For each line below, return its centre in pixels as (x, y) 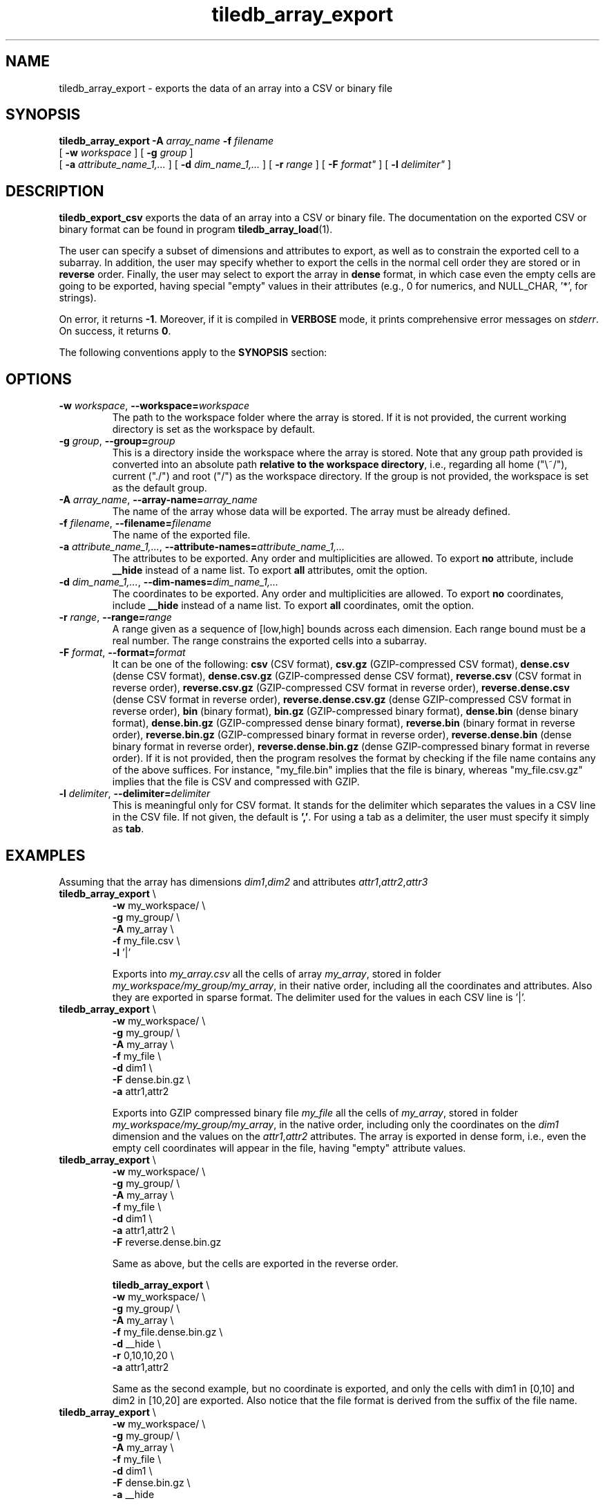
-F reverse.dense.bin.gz (167, 1242)
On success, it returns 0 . (115, 331)
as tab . (128, 829)
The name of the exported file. (181, 535)
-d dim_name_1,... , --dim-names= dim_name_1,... (169, 582)
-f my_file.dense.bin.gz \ (167, 1331)
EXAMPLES (46, 855)
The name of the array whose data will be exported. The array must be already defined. (311, 512)
